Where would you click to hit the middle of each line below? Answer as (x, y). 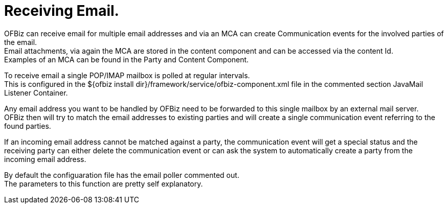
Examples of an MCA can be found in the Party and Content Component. (127, 59)
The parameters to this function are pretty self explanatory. (104, 183)
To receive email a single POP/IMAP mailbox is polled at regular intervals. (127, 75)
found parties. (28, 126)
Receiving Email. (62, 11)
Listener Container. (36, 93)
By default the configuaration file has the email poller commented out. (122, 175)
